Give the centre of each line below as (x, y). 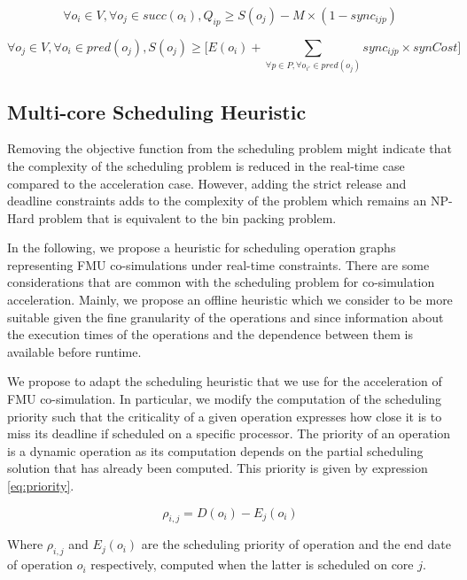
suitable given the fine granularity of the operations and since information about (226, 317)
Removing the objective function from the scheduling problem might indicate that (230, 148)
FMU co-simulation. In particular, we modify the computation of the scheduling (225, 399)
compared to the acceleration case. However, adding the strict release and (207, 183)
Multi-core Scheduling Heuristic (157, 111)
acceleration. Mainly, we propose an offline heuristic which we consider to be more (230, 300)
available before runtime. (74, 351)
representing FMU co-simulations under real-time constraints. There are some (218, 264)
